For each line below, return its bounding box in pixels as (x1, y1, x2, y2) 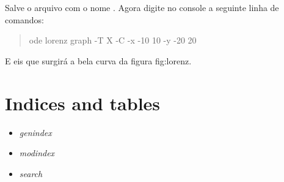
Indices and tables (5, 90, 161, 115)
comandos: (5, 13, 44, 26)
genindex (19, 126, 52, 138)
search (19, 167, 43, 180)
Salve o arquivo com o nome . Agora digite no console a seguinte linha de (5, 1, 279, 13)
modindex (19, 146, 55, 159)
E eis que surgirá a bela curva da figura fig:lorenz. (5, 54, 192, 67)
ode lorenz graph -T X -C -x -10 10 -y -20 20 (29, 34, 197, 47)
